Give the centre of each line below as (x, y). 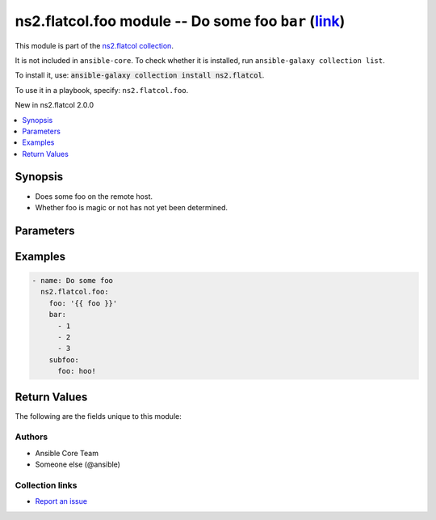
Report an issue (61, 501)
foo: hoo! (77, 371)
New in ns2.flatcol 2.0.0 (55, 105)
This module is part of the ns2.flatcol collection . (94, 45)
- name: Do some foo (72, 280)
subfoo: (64, 359)
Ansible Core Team (67, 453)
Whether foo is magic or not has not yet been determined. (132, 207)
